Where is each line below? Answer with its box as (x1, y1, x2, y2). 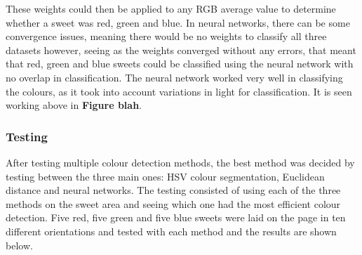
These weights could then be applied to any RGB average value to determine (6, 1, 336, 15)
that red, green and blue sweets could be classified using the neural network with (6, 56, 354, 71)
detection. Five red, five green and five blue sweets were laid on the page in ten (6, 210, 346, 225)
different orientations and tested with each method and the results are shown (6, 223, 337, 238)
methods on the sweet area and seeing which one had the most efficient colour (6, 196, 341, 211)
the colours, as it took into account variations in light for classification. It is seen (6, 84, 352, 98)
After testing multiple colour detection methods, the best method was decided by (6, 155, 355, 169)
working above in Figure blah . (6, 98, 142, 112)
